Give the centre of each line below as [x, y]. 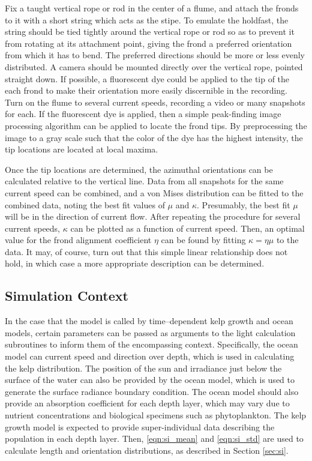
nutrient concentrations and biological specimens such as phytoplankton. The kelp [156, 415]
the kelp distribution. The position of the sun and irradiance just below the [143, 368]
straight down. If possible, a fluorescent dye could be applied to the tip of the [147, 78]
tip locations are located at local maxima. [82, 149]
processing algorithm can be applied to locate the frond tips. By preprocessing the [156, 125]
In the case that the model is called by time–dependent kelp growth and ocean [149, 321]
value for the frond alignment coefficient [78, 240]
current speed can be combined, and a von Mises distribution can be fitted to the [154, 192]
